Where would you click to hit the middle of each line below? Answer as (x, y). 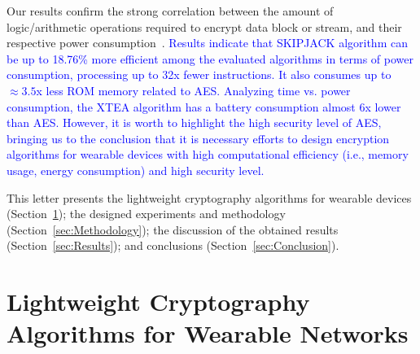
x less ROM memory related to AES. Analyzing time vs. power (193, 90)
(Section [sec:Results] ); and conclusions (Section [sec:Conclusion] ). (173, 245)
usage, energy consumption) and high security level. (136, 170)
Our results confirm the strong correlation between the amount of (170, 11)
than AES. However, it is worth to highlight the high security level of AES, (194, 122)
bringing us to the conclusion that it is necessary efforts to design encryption (198, 138)
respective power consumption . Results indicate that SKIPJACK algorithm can (207, 43)
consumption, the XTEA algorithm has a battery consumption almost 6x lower (204, 106)
